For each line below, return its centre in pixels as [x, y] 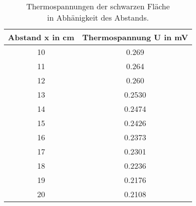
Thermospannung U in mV [135, 37]
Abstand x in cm [41, 37]
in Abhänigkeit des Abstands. [98, 17]
